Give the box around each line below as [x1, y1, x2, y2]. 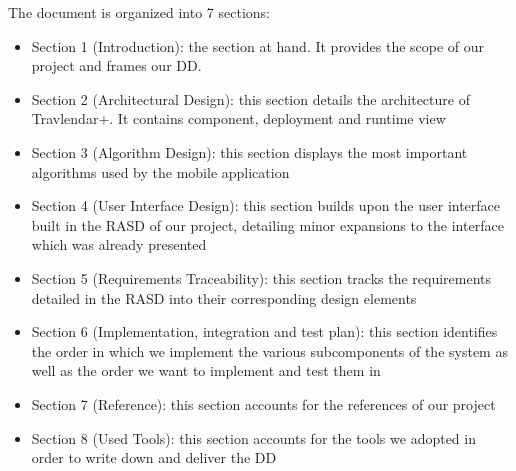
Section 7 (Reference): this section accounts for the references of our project [31, 393, 496, 414]
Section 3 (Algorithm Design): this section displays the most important [31, 141, 468, 162]
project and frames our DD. [31, 55, 202, 76]
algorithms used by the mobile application [31, 161, 290, 182]
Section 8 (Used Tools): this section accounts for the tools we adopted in [31, 427, 476, 448]
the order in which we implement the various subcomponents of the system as [31, 340, 508, 361]
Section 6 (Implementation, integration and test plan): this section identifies [31, 321, 498, 342]
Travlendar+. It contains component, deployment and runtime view [31, 108, 446, 129]
